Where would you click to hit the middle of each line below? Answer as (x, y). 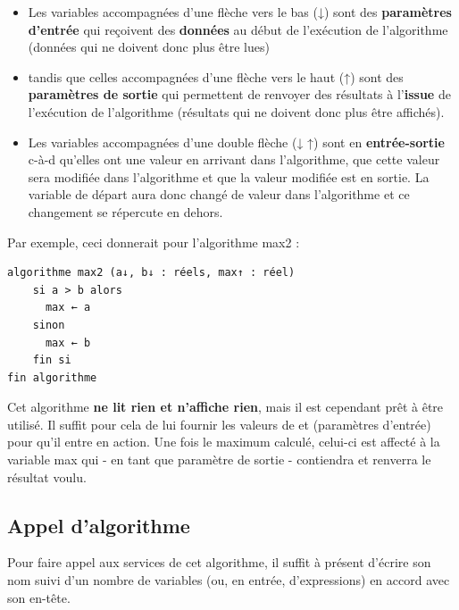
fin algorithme (52, 377)
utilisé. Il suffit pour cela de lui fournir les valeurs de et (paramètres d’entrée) (219, 424)
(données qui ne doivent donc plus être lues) (149, 47)
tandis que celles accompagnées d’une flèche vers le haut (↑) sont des (216, 76)
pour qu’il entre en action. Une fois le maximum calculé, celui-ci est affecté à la (224, 442)
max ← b (68, 343)
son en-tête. (39, 597)
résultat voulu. (47, 476)
